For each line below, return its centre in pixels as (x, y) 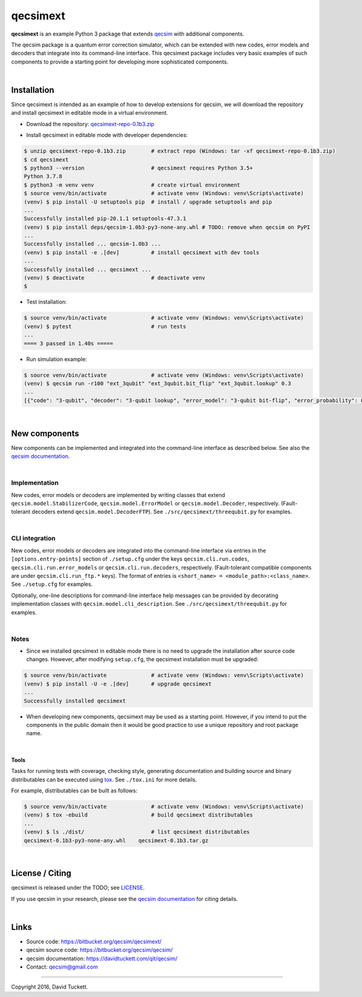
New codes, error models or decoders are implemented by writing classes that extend (118, 495)
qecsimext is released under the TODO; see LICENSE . (78, 888)
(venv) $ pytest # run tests (105, 326)
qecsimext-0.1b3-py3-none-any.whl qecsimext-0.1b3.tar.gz (116, 840)
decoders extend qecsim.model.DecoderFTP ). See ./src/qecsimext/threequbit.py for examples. (162, 512)
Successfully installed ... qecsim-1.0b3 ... (92, 244)
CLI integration (33, 539)
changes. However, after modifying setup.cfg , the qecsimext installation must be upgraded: (142, 659)
